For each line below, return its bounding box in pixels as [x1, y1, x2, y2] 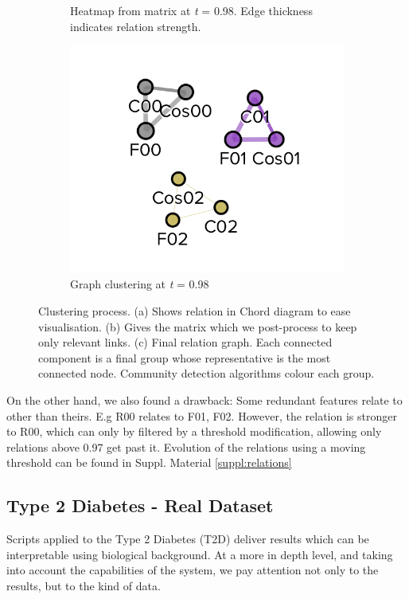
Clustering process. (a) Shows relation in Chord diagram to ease [38, 303, 351, 319]
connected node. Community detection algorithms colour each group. [38, 365, 375, 382]
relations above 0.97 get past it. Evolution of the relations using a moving [6, 438, 366, 455]
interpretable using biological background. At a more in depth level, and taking [6, 546, 393, 562]
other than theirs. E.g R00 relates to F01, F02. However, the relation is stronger [6, 407, 397, 424]
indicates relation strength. [70, 18, 201, 34]
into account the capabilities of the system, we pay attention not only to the [6, 562, 379, 578]
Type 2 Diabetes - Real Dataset [6, 493, 274, 518]
